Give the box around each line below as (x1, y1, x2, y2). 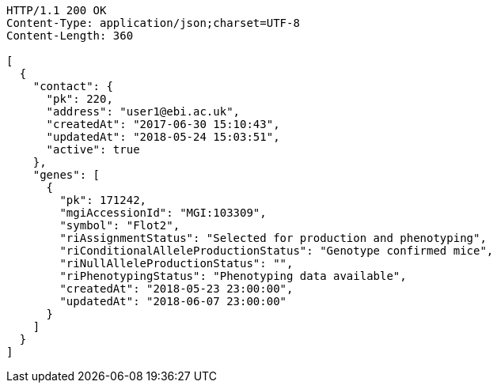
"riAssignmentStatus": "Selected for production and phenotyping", (59, 232, 487, 244)
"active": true (46, 143, 140, 156)
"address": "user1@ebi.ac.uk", (46, 105, 241, 118)
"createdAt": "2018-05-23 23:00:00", (59, 282, 294, 295)
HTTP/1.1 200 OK (6, 4, 107, 17)
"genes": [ (32, 168, 101, 181)
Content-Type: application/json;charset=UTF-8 (6, 17, 300, 29)
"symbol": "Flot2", (59, 219, 180, 232)
